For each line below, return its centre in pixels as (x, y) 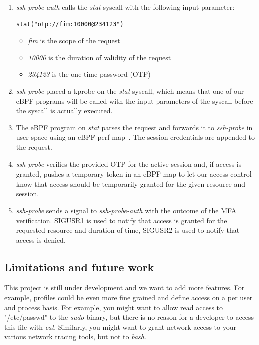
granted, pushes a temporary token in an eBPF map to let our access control (134, 174)
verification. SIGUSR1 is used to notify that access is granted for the (121, 220)
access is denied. (41, 239)
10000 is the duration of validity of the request (99, 57)
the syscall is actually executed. (64, 111)
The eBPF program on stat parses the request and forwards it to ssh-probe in (134, 127)
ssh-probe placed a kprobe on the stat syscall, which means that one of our (130, 91)
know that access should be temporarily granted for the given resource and (131, 183)
